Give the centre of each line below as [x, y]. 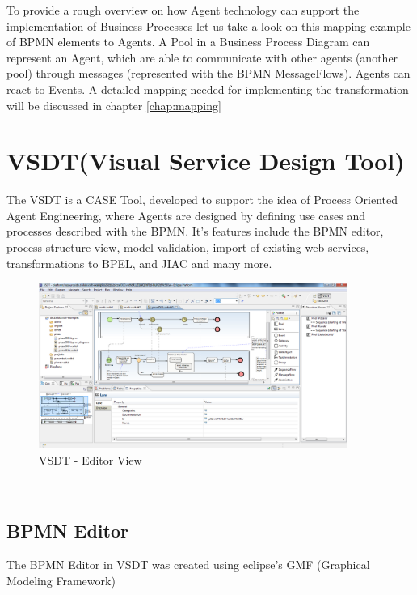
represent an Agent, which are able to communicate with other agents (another [202, 57]
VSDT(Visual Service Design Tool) [206, 161]
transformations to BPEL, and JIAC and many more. [139, 263]
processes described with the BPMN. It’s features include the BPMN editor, [195, 231]
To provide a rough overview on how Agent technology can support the [183, 10]
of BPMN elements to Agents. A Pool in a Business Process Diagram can [188, 42]
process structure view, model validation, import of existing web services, [188, 247]
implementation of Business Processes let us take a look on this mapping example [208, 25]
